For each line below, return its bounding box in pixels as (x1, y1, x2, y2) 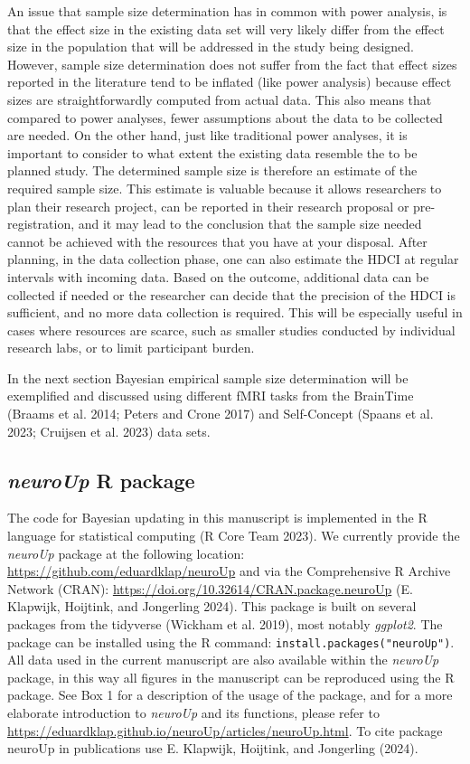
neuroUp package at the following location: (7, 543, 245, 562)
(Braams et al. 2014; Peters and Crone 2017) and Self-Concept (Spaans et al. (7, 404, 434, 423)
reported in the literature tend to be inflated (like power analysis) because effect (7, 72, 452, 91)
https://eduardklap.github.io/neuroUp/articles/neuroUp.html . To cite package (7, 721, 443, 740)
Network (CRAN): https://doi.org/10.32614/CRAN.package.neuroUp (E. (7, 579, 413, 598)
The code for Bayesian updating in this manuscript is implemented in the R (7, 508, 428, 527)
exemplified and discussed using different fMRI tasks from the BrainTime (7, 386, 414, 405)
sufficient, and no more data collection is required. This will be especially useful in (7, 303, 463, 322)
